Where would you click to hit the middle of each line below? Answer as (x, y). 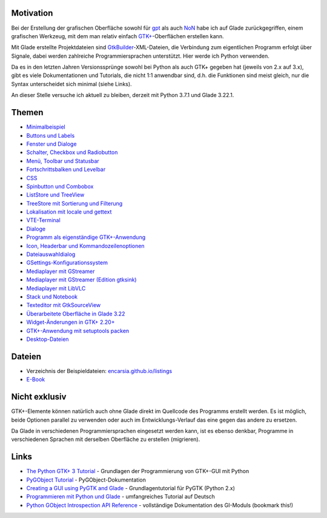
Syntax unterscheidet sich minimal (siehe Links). (72, 84)
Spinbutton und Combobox (60, 186)
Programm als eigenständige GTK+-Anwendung (86, 237)
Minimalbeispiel (46, 127)
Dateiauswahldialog (51, 254)
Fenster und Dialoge (51, 144)
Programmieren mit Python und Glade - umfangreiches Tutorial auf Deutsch (121, 497)
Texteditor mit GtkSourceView (64, 305)
